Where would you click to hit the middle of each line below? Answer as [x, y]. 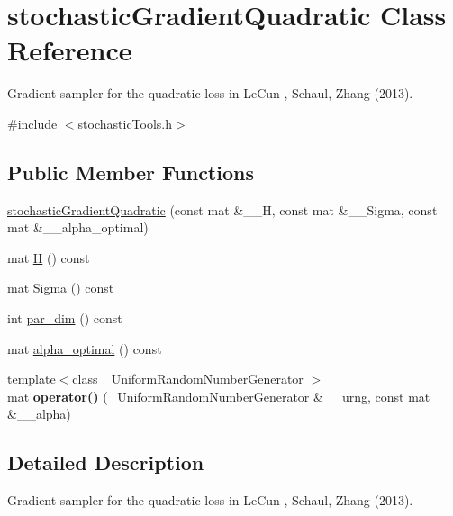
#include [32, 123]
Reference [70, 50]
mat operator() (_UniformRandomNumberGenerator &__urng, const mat [219, 396]
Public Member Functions [131, 172]
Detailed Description [106, 462]
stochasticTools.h [125, 123]
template [32, 379]
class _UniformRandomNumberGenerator [188, 379]
